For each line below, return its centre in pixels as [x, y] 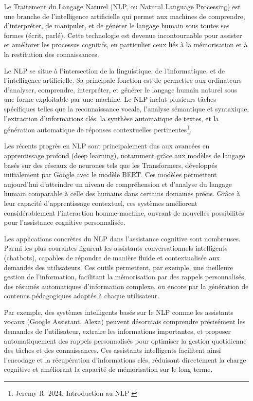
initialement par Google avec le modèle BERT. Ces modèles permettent [110, 174]
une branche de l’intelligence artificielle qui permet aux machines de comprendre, [125, 16]
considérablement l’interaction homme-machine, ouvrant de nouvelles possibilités [124, 212]
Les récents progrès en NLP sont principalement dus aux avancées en [107, 146]
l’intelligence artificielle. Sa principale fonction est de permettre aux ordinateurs [123, 80]
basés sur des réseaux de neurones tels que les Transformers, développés [111, 165]
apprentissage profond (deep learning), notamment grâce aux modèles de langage [125, 155]
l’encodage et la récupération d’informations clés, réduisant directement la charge [125, 359]
